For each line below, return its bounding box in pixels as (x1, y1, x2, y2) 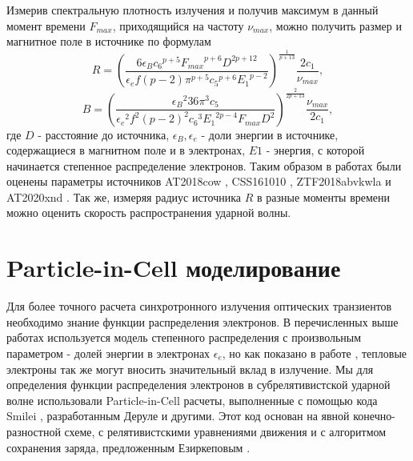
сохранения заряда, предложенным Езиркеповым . (6, 439, 251, 455)
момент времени (6, 17, 86, 34)
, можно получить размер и (269, 17, 402, 34)
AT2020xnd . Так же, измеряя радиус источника (6, 188, 242, 205)
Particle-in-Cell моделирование (6, 251, 341, 284)
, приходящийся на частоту (112, 17, 244, 34)
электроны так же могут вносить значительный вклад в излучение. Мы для (6, 360, 374, 377)
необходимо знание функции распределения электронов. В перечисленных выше (6, 313, 399, 330)
